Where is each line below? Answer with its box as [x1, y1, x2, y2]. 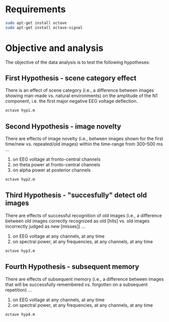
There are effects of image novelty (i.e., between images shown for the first [5, 136, 163, 142]
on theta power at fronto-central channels [12, 162, 100, 168]
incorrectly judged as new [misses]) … [5, 223, 86, 229]
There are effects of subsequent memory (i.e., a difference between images [5, 276, 164, 282]
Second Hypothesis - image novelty [5, 122, 121, 131]
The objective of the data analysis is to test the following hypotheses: [5, 59, 150, 65]
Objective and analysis [5, 42, 104, 54]
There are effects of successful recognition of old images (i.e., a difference [5, 212, 162, 218]
